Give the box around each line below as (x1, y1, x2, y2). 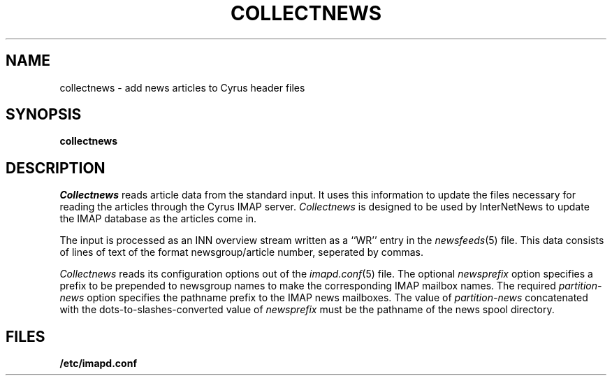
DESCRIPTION (6, 159, 105, 177)
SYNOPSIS (6, 106, 82, 124)
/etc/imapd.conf (59, 357, 137, 370)
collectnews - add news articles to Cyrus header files (59, 81, 305, 94)
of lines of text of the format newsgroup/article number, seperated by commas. (59, 246, 423, 259)
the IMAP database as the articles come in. (59, 213, 257, 225)
